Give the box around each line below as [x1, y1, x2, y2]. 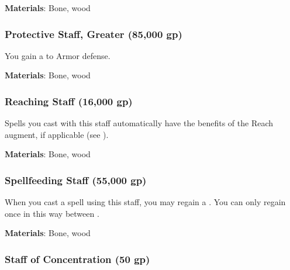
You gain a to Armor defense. [5, 49, 111, 61]
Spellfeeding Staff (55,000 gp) [5, 172, 147, 187]
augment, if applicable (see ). [5, 128, 109, 140]
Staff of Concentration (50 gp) [5, 251, 150, 266]
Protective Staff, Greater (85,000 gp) [5, 26, 182, 41]
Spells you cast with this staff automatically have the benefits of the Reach [5, 117, 274, 129]
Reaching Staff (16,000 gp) [5, 94, 133, 108]
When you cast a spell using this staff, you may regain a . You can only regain [5, 196, 286, 208]
